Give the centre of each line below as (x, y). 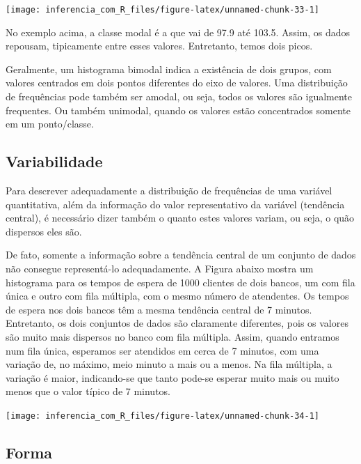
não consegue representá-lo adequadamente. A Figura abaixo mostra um (160, 268)
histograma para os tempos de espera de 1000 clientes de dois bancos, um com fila (180, 282)
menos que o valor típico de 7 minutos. (88, 391)
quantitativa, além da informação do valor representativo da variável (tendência (175, 204)
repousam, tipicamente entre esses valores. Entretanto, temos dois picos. (159, 46)
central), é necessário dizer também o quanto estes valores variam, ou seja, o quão (180, 218)
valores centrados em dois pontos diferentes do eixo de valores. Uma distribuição (177, 83)
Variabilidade (54, 161)
